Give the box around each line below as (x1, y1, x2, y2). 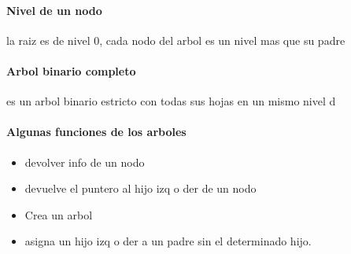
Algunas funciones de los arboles (6, 123, 187, 140)
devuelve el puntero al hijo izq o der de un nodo (24, 180, 257, 197)
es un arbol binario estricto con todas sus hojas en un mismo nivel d (6, 93, 336, 109)
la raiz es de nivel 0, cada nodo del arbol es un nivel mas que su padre (6, 31, 345, 48)
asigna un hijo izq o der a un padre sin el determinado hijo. (24, 233, 312, 249)
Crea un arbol (24, 206, 93, 223)
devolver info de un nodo (24, 153, 145, 170)
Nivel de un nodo (6, 2, 102, 18)
